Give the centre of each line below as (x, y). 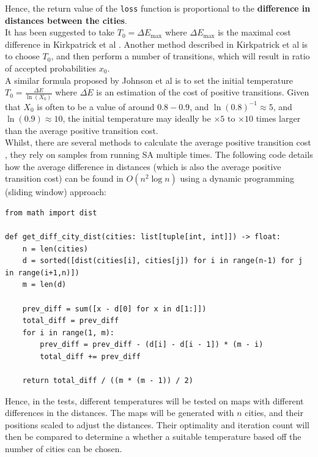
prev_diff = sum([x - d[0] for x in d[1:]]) (114, 309)
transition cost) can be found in (64, 178)
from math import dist (51, 213)
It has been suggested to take (60, 32)
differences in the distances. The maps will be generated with (120, 413)
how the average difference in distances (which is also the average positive (143, 166)
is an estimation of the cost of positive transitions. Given (203, 92)
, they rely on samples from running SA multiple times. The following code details (159, 154)
